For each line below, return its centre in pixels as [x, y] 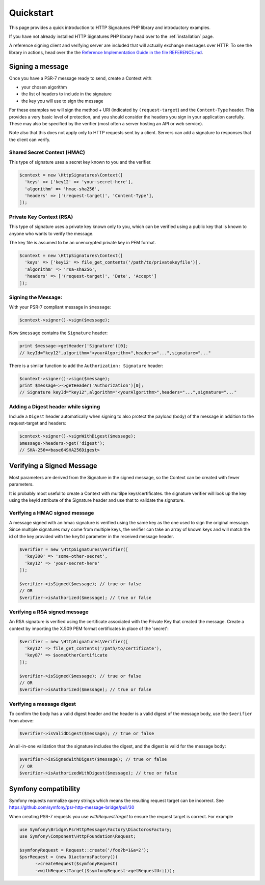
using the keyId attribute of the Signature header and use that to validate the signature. [97, 500]
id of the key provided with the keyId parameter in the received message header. [92, 536]
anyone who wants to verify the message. [51, 233]
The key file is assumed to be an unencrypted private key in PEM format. [83, 242]
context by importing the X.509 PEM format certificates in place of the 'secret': [89, 628]
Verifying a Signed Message [53, 466]
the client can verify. [30, 140]
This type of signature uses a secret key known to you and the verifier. [80, 162]
